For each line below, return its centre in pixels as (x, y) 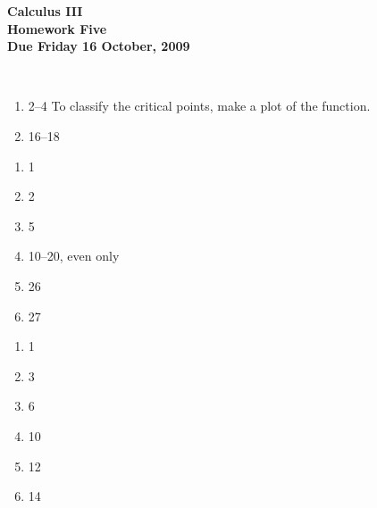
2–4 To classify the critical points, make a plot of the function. (199, 106)
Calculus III (45, 11)
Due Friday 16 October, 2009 (99, 46)
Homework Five (57, 28)
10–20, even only (74, 256)
